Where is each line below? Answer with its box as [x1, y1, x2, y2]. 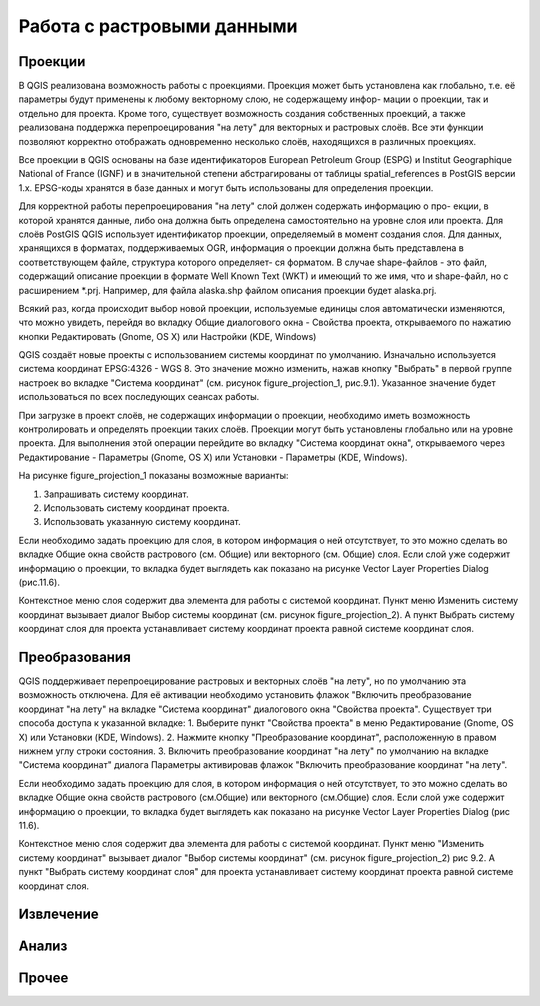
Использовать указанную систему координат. [43, 516, 241, 528]
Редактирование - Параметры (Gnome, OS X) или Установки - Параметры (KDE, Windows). [18, 451, 408, 463]
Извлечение [18, 906, 99, 923]
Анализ [18, 938, 68, 955]
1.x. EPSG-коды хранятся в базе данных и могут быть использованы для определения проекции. [18, 181, 434, 194]
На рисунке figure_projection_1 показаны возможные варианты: [18, 470, 289, 482]
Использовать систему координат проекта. [43, 502, 230, 514]
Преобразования [18, 648, 132, 665]
